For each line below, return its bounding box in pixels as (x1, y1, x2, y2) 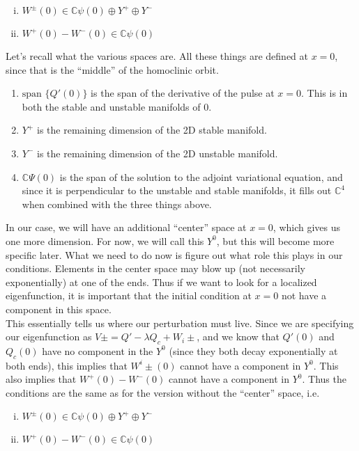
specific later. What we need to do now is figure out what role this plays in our (6, 247, 343, 262)
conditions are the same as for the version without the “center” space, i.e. (6, 385, 320, 399)
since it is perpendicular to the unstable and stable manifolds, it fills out (22, 183, 332, 198)
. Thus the (302, 372, 346, 386)
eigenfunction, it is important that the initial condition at (6, 288, 252, 303)
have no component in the (42, 343, 153, 358)
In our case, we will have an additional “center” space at (6, 220, 247, 235)
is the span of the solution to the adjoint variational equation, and (59, 169, 343, 184)
